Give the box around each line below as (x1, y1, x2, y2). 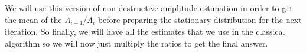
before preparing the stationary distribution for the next (97, 13, 302, 25)
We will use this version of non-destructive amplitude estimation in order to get (5, 2, 293, 14)
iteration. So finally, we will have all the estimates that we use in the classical (5, 25, 285, 38)
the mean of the (5, 13, 62, 25)
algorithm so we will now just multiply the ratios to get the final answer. (5, 37, 268, 49)
